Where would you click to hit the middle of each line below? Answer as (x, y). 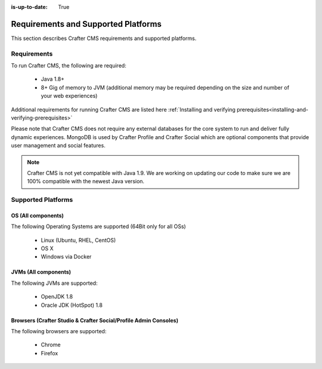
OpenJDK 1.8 (57, 297)
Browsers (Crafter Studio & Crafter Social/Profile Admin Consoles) (95, 320)
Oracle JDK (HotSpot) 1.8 (72, 305)
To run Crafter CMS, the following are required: (69, 66)
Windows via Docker (66, 257)
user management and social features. (58, 146)
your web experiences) (69, 96)
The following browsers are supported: (59, 331)
